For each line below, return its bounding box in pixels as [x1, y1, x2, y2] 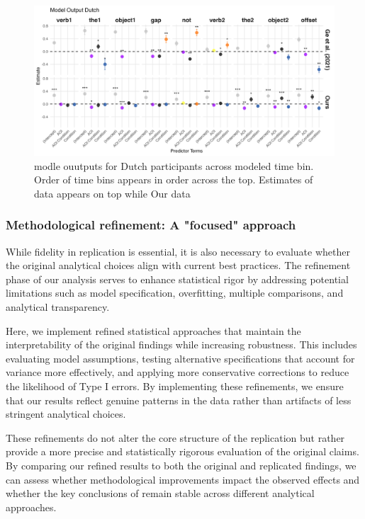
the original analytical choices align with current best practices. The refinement [6, 258, 351, 273]
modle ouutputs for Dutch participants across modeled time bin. [34, 158, 314, 173]
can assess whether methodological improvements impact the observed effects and [6, 472, 360, 486]
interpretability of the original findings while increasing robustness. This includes [6, 337, 357, 352]
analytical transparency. [6, 299, 110, 314]
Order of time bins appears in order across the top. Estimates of [34, 172, 313, 187]
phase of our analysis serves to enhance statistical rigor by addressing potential [6, 271, 349, 286]
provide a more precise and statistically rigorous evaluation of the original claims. [6, 444, 359, 459]
